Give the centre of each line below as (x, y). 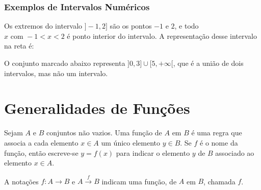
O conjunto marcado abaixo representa (65, 63)
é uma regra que (217, 133)
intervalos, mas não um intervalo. (56, 73)
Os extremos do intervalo (43, 26)
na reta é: (19, 46)
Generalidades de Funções (97, 108)
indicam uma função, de (139, 181)
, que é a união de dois (208, 63)
